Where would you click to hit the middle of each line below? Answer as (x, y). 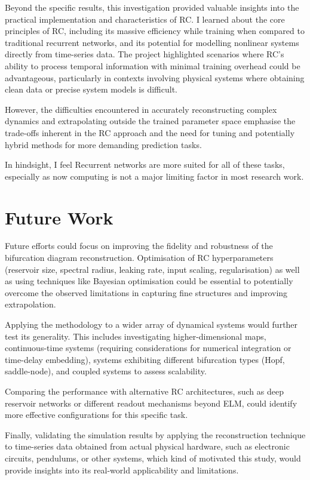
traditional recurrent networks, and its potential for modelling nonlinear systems (152, 42)
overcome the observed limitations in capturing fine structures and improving (146, 292)
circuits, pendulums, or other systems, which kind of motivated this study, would (153, 458)
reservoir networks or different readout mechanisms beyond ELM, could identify (151, 403)
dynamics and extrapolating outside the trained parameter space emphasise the (150, 121)
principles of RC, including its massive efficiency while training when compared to (155, 31)
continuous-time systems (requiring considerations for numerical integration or (148, 348)
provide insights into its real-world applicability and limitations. (122, 470)
